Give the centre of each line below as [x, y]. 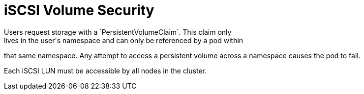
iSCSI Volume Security [79, 10]
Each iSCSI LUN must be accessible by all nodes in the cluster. [106, 70]
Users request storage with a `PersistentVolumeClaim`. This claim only [118, 32]
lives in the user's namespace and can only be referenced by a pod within [124, 40]
